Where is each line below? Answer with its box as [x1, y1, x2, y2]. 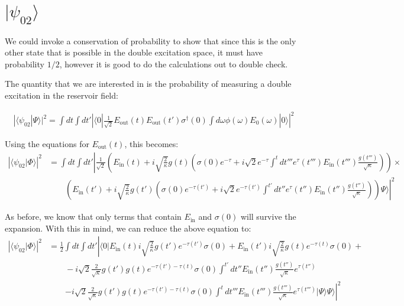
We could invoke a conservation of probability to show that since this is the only [5, 34, 296, 47]
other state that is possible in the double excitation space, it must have [5, 46, 263, 58]
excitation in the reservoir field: [5, 89, 118, 101]
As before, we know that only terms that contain [5, 210, 182, 223]
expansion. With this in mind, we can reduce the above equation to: [5, 222, 251, 234]
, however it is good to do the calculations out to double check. [59, 57, 288, 70]
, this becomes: [124, 138, 179, 150]
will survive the [240, 210, 296, 223]
